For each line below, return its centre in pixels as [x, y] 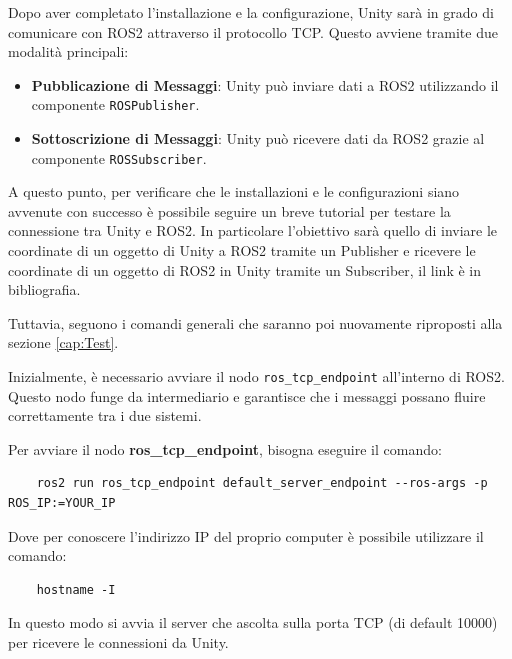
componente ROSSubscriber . [119, 157]
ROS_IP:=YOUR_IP [62, 503]
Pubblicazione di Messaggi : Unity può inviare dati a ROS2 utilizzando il [265, 84]
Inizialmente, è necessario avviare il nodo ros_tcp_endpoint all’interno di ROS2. [256, 376]
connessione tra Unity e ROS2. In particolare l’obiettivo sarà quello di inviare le [253, 230]
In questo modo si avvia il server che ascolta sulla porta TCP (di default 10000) [253, 622]
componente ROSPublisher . [115, 104]
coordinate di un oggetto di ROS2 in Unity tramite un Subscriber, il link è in [244, 269]
